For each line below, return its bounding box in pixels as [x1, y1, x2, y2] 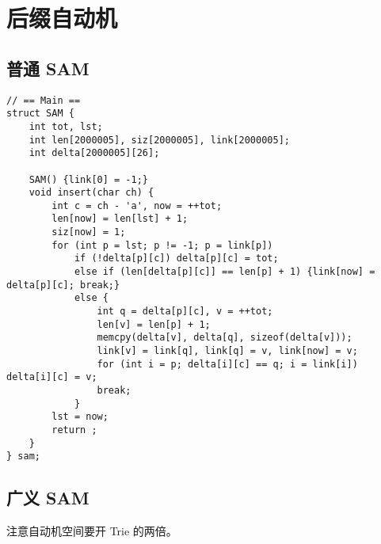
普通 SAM [6, 55, 90, 80]
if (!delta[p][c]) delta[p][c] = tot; [74, 253, 279, 264]
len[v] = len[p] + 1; [97, 318, 211, 330]
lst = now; [51, 411, 109, 423]
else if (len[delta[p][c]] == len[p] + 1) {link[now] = [74, 266, 375, 278]
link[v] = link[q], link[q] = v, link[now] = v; [97, 345, 358, 357]
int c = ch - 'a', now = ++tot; [51, 200, 223, 211]
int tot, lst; [29, 120, 103, 132]
